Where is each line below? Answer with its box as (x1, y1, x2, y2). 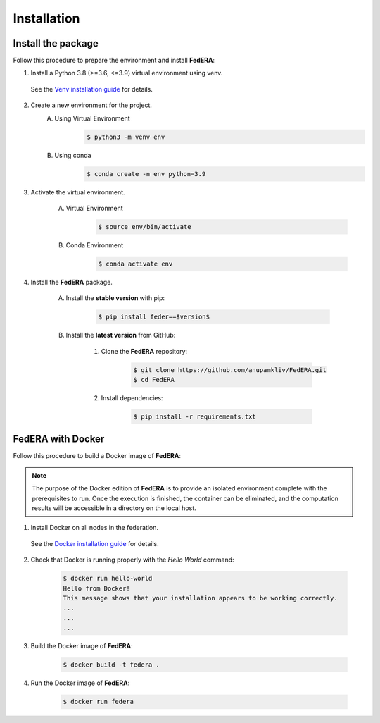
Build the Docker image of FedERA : (30, 642, 133, 650)
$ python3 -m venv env (87, 132, 165, 141)
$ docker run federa (63, 698, 134, 706)
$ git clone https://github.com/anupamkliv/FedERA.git (133, 366, 327, 373)
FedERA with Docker (13, 433, 105, 445)
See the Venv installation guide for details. (30, 85, 153, 93)
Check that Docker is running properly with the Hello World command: (30, 555, 235, 564)
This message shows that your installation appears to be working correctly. (63, 594, 338, 602)
